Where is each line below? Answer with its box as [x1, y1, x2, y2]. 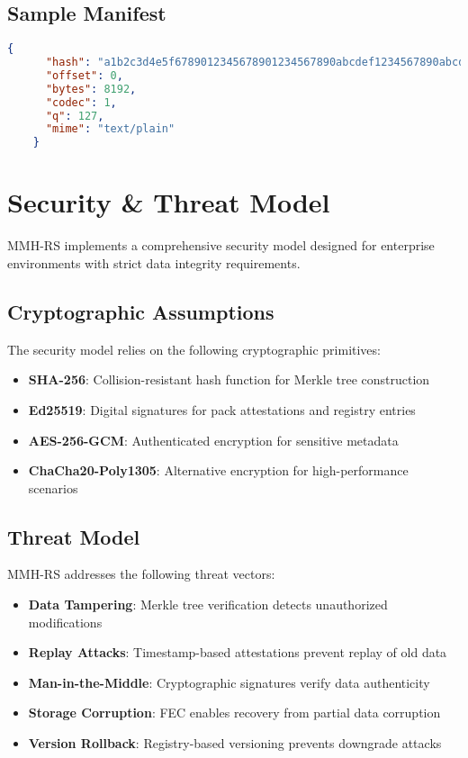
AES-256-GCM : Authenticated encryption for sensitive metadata [28, 430, 399, 449]
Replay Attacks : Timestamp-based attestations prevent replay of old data [28, 643, 447, 662]
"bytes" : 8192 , [45, 82, 137, 95]
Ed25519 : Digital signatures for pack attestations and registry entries [28, 400, 416, 419]
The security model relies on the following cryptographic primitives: [7, 339, 381, 358]
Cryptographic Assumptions [7, 297, 274, 325]
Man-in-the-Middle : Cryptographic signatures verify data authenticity [28, 672, 430, 691]
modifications [28, 612, 103, 631]
